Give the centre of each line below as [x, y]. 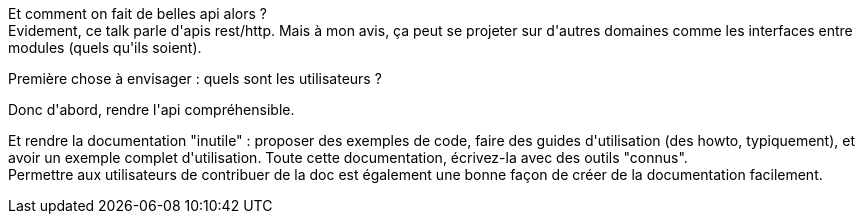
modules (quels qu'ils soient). [105, 47]
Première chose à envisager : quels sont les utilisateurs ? [195, 78]
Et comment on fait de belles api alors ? [137, 13]
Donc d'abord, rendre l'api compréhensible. [151, 109]
